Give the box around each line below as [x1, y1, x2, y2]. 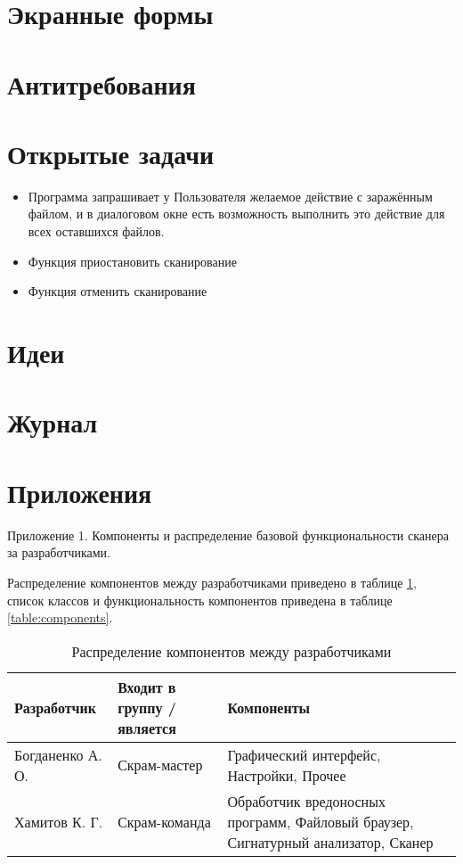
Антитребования [7, 65, 196, 102]
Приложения [7, 473, 152, 510]
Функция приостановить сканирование [28, 251, 237, 270]
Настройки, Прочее [227, 764, 346, 786]
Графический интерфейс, [227, 744, 381, 765]
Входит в [118, 676, 176, 697]
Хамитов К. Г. [14, 811, 103, 832]
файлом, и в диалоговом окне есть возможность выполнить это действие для [28, 204, 445, 223]
